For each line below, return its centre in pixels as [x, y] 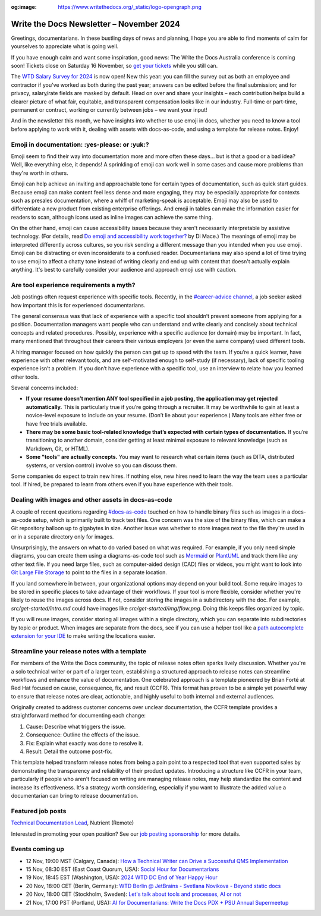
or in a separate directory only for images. [62, 536]
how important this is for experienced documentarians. [78, 305]
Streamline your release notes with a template [79, 651]
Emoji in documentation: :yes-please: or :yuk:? [80, 144]
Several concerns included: [45, 388]
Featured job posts [39, 811]
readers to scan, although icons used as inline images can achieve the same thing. [112, 217]
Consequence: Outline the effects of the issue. [83, 735]
